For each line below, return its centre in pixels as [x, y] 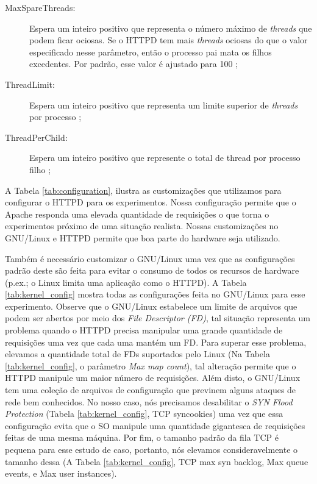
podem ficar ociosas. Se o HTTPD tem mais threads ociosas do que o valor [169, 40]
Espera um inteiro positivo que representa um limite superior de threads [164, 105]
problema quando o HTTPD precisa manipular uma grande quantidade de [144, 330]
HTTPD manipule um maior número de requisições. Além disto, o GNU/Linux [153, 378]
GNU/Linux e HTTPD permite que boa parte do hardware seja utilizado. [143, 237]
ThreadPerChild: [36, 137]
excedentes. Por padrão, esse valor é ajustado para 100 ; [134, 64]
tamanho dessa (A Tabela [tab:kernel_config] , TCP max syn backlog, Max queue [157, 461]
